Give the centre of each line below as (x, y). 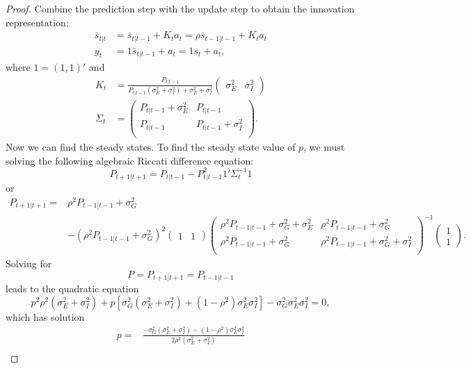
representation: (37, 22)
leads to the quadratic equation (72, 288)
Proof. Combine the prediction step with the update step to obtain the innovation (180, 8)
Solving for (29, 264)
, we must (324, 146)
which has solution (45, 316)
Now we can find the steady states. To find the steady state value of (151, 146)
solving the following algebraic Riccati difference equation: (130, 160)
